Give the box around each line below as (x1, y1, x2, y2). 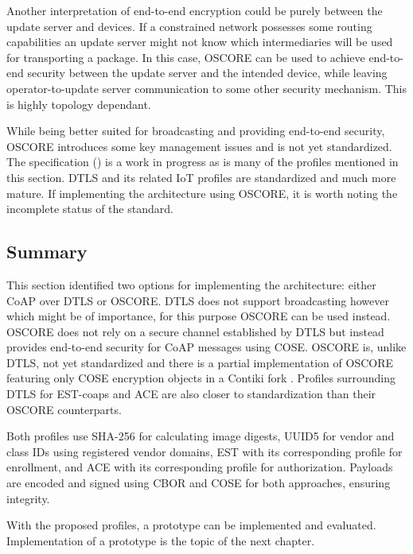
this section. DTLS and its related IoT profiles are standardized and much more (6, 169, 396, 185)
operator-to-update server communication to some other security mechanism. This (6, 79, 407, 96)
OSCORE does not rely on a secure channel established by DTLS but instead (6, 323, 384, 339)
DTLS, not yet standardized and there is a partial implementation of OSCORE (6, 354, 394, 370)
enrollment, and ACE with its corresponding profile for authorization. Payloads (6, 459, 393, 475)
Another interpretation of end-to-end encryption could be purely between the (6, 2, 383, 18)
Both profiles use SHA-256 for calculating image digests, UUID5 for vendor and (6, 428, 395, 444)
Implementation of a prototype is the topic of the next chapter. (6, 532, 315, 548)
